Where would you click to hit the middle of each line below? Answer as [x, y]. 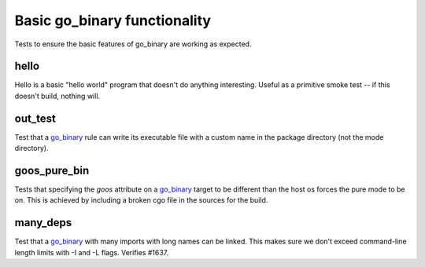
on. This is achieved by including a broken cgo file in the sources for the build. [141, 200]
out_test [35, 118]
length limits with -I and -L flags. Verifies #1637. [92, 252]
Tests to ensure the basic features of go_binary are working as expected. [133, 44]
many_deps [43, 223]
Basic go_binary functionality [113, 20]
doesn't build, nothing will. [57, 96]
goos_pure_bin [52, 170]
